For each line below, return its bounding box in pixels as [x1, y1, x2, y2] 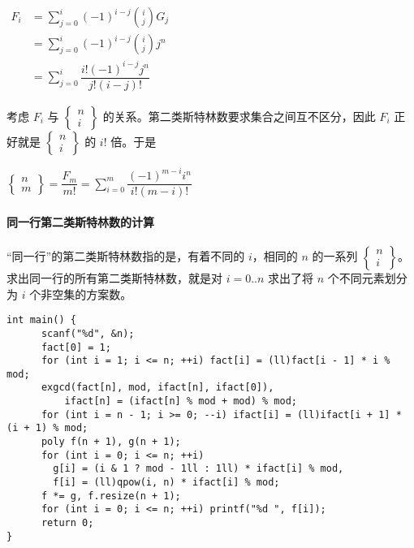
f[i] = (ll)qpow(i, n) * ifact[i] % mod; [53, 477, 280, 489]
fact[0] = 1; [41, 341, 111, 353]
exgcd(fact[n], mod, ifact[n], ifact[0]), [41, 382, 274, 394]
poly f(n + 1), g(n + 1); [41, 436, 181, 448]
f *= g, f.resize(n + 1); [41, 490, 181, 502]
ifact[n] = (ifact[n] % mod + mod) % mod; [64, 395, 297, 408]
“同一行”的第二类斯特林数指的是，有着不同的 [6, 248, 245, 265]
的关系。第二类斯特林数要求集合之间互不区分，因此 [102, 107, 376, 124]
